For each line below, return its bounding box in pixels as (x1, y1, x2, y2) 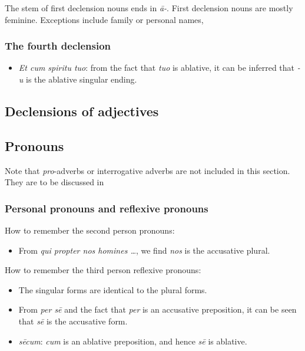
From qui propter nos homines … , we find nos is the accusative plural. (18, 244, 270, 256)
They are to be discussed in (5, 176, 104, 188)
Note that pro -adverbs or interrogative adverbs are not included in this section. (5, 164, 290, 176)
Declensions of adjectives (5, 101, 159, 120)
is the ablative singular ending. (25, 73, 137, 85)
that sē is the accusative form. (18, 314, 128, 327)
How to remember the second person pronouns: (5, 224, 175, 236)
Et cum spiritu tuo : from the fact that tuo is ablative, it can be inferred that (18, 61, 295, 74)
